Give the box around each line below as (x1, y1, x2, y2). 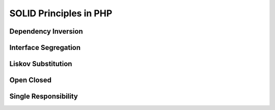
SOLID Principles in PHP (9, 8, 113, 19)
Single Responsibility (9, 92, 78, 101)
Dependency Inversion (9, 27, 84, 36)
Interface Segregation (9, 43, 81, 52)
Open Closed (9, 76, 52, 85)
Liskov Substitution (9, 60, 72, 68)
